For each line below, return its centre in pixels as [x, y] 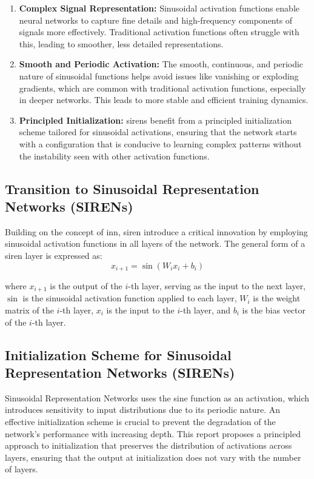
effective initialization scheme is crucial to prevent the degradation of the [140, 421]
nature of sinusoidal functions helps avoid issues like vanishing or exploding [159, 75]
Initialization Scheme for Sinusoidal [118, 354]
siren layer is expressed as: [54, 255]
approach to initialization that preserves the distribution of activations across [149, 445]
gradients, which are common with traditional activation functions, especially [162, 88]
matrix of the [29, 310]
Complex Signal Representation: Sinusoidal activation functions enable [159, 8]
